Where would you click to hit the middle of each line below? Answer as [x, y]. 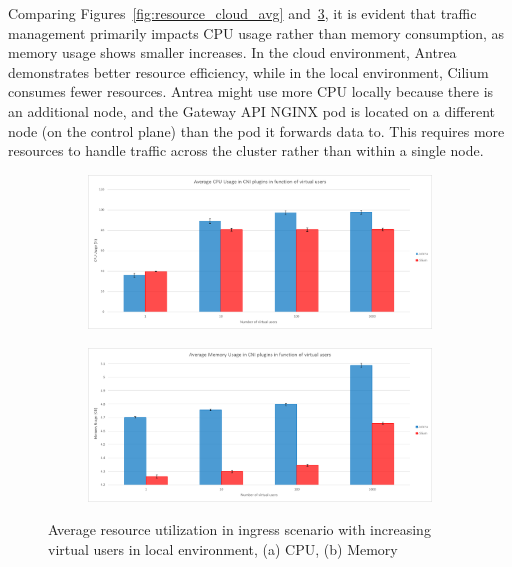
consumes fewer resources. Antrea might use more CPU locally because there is [251, 91]
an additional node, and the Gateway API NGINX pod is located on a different [252, 110]
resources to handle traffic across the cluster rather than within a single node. [246, 150]
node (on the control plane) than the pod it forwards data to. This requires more [256, 130]
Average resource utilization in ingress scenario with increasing [239, 529]
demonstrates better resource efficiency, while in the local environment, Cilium [248, 71]
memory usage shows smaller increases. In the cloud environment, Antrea [232, 52]
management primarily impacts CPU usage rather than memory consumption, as [256, 32]
